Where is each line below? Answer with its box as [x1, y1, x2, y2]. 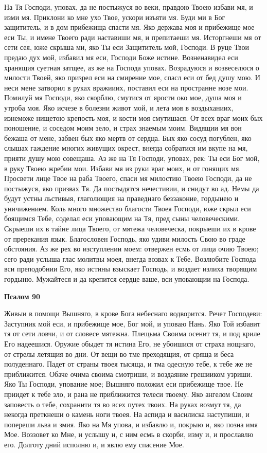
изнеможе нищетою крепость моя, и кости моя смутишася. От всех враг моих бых [4, 112, 263, 123]
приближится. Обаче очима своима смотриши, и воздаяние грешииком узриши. [4, 368, 253, 379]
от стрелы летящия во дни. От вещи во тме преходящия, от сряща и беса [4, 348, 234, 359]
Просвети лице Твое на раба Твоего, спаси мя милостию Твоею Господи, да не [4, 173, 252, 184]
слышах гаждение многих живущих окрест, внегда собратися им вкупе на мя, [4, 142, 248, 153]
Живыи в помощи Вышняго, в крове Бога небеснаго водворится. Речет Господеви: [4, 308, 262, 319]
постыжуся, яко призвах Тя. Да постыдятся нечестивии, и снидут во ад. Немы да [4, 183, 259, 193]
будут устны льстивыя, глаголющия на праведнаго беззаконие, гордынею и [4, 193, 239, 204]
